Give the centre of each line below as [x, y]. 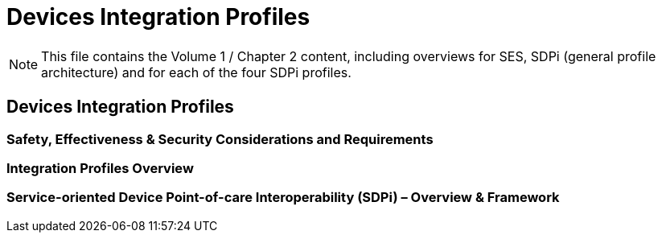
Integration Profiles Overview [100, 168]
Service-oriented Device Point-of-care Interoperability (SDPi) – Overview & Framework [283, 198]
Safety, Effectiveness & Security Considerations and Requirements [220, 139]
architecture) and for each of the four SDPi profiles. [196, 72]
